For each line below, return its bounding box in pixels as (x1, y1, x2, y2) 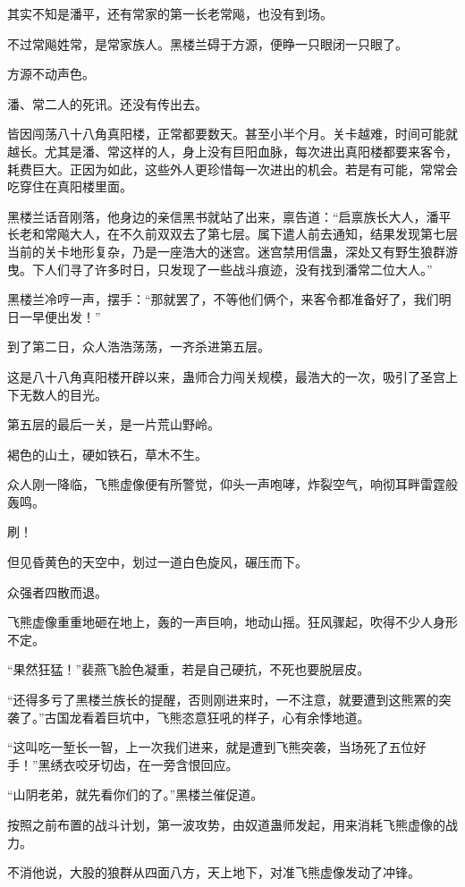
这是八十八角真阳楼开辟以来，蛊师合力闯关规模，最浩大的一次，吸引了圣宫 (7, 367, 445, 385)
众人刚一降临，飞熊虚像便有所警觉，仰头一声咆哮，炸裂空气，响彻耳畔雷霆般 (7, 475, 458, 494)
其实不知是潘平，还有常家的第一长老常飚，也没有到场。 (7, 4, 333, 22)
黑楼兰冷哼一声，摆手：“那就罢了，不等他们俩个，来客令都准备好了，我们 (7, 290, 439, 308)
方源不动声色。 (7, 64, 95, 83)
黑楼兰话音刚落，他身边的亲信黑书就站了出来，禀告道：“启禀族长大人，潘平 (7, 207, 452, 225)
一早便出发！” (19, 307, 101, 325)
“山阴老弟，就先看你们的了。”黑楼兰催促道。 (7, 785, 264, 804)
